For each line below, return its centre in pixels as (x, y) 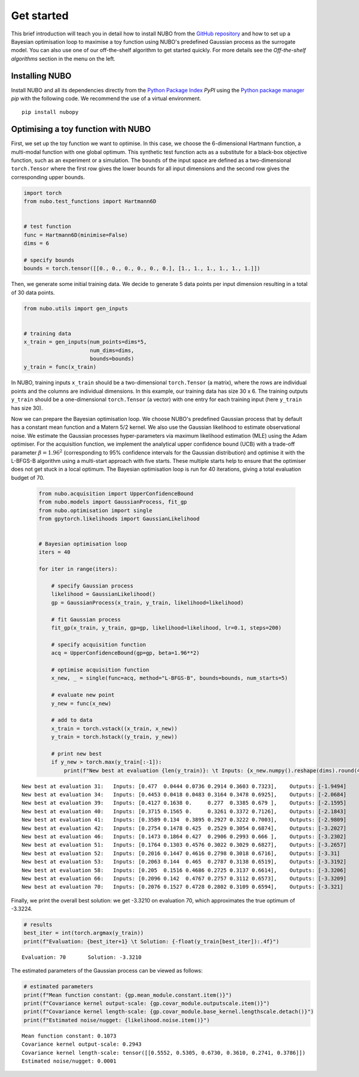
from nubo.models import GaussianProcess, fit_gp (113, 502)
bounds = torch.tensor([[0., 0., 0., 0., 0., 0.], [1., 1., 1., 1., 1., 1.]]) (142, 269)
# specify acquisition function (99, 644)
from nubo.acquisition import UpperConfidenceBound (116, 494)
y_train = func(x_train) (60, 367)
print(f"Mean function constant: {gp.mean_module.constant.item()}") (128, 995)
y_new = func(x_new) (81, 703)
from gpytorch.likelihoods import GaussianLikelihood (119, 518)
